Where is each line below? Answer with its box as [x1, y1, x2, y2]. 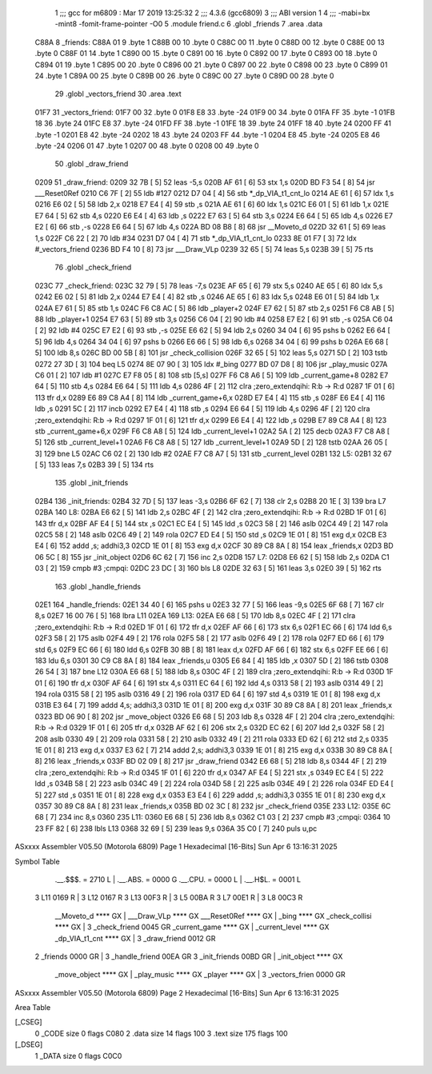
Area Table [14, 1003, 51, 1012]
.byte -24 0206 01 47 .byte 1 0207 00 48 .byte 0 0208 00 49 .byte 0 [34, 141, 259, 150]
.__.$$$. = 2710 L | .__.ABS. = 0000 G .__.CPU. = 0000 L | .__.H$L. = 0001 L [54, 874, 302, 884]
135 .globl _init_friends [54, 478, 129, 488]
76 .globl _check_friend [54, 262, 132, 272]
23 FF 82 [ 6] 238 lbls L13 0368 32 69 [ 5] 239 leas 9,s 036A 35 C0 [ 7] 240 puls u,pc [34, 824, 318, 833]
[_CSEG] [14, 1017, 43, 1027]
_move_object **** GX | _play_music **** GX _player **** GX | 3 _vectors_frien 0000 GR [54, 970, 346, 980]
